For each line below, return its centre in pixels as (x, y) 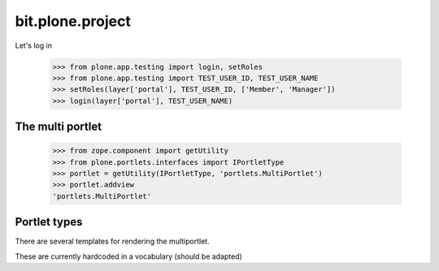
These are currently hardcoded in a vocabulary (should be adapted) (129, 256)
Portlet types (49, 222)
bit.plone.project (73, 21)
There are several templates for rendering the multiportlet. (113, 241)
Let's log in (34, 45)
